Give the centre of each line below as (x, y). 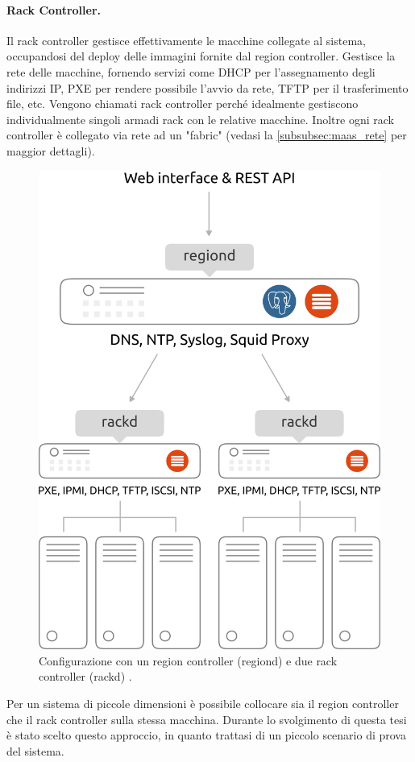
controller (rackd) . (85, 676)
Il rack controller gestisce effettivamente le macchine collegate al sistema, (186, 40)
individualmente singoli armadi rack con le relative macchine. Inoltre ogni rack (200, 119)
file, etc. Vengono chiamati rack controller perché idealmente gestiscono (183, 104)
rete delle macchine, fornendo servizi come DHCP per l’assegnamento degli (191, 71)
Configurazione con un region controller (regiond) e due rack (188, 660)
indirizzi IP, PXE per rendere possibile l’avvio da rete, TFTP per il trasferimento (207, 87)
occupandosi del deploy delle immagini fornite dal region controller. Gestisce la (201, 56)
